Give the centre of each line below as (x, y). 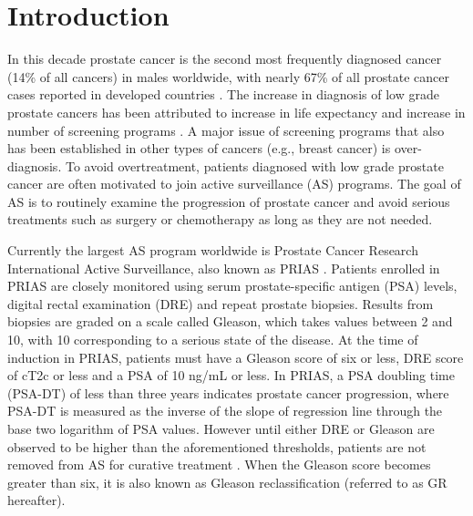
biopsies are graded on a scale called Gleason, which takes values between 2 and (230, 321)
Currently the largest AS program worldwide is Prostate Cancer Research (213, 250)
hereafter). (36, 500)
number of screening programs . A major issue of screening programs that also (226, 130)
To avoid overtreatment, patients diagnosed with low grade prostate (254, 165)
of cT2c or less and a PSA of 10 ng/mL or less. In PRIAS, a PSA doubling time (231, 375)
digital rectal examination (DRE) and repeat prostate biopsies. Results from (221, 303)
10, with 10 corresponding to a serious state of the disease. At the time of (213, 340)
